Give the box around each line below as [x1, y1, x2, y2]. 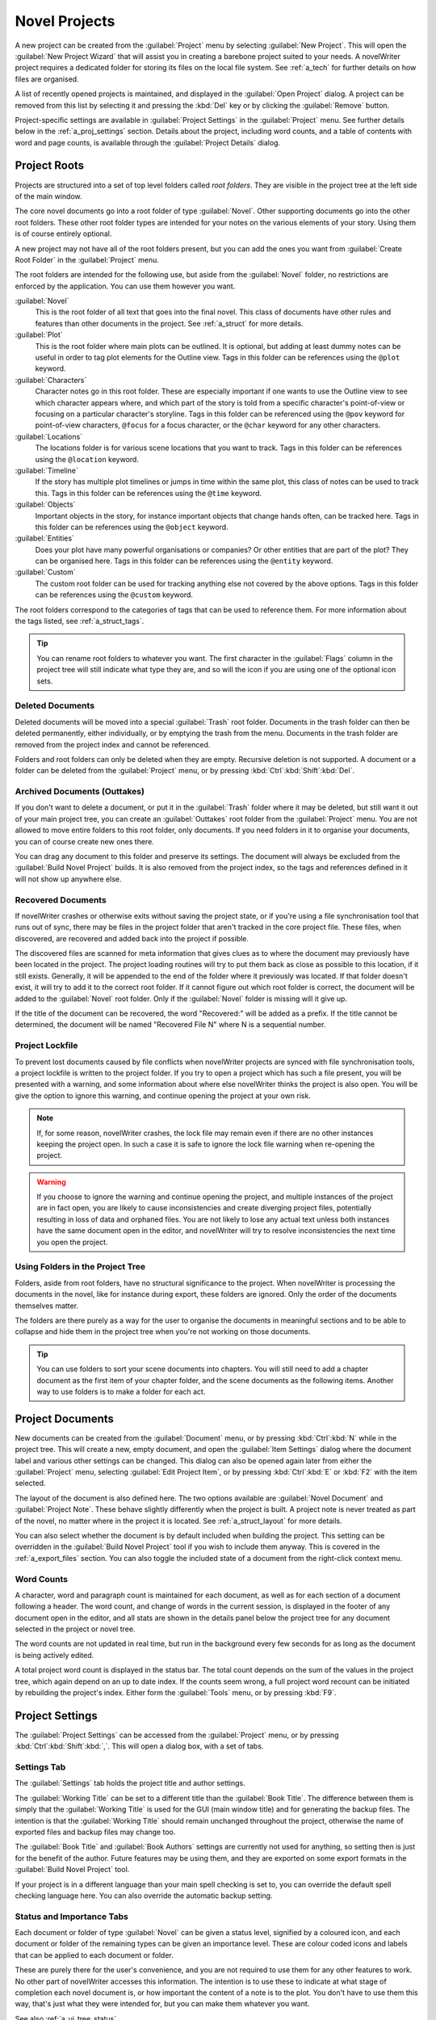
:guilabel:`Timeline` [15, 465, 78, 475]
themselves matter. [15, 1301, 79, 1311]
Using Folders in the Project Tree [15, 1261, 145, 1273]
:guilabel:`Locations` [15, 431, 83, 441]
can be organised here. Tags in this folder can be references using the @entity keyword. [35, 556, 333, 566]
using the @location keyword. [35, 454, 139, 464]
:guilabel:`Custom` [15, 567, 76, 577]
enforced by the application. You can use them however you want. [15, 281, 236, 291]
